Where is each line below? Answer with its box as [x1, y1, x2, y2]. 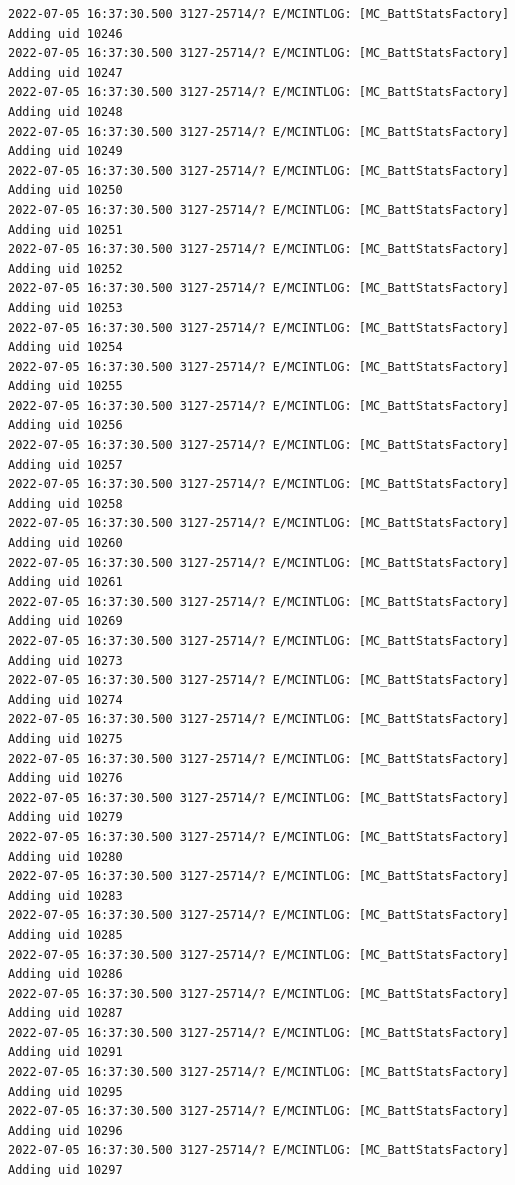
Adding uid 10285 [8, 927, 123, 942]
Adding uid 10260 [8, 536, 123, 551]
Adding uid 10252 [8, 261, 123, 276]
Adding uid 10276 [8, 771, 123, 786]
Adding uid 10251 [8, 222, 123, 237]
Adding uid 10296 [8, 1123, 123, 1138]
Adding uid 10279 [8, 810, 123, 825]
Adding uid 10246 [8, 26, 123, 41]
